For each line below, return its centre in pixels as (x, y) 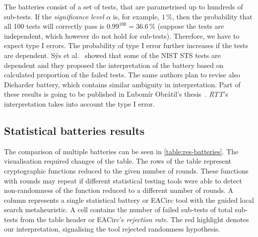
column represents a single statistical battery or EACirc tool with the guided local (129, 200)
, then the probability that (212, 16)
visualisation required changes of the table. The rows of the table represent (118, 161)
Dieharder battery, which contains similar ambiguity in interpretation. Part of (122, 84)
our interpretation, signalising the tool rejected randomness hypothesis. (112, 229)
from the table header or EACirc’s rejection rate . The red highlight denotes (134, 219)
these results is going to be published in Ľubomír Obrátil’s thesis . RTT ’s (116, 94)
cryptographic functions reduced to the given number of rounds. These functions (126, 170)
